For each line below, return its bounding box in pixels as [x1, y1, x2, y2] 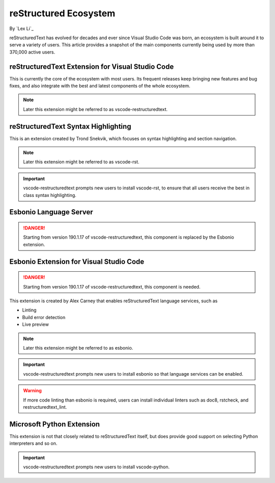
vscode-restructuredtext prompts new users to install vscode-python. [23, 464, 170, 470]
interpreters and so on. [9, 440, 58, 446]
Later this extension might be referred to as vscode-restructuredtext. [23, 106, 168, 112]
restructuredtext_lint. [23, 404, 67, 410]
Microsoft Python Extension [9, 420, 100, 429]
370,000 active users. [9, 49, 56, 55]
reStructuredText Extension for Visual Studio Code [9, 62, 174, 71]
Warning [23, 387, 42, 394]
